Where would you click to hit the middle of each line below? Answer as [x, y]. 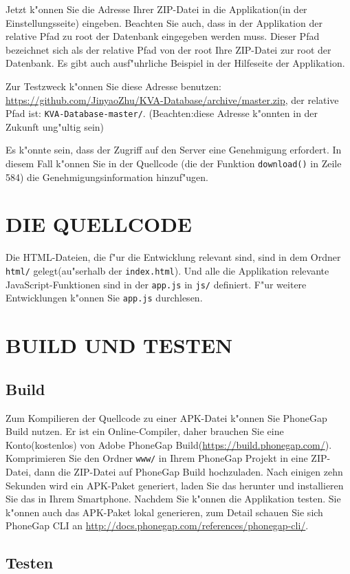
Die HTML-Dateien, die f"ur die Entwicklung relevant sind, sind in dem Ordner [173, 257]
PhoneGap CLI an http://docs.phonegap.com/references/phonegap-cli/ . [157, 525]
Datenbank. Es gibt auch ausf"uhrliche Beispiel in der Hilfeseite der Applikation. [175, 63]
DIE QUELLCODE [99, 224]
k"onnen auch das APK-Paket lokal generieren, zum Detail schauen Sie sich [164, 512]
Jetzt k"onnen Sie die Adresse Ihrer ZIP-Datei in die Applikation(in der [156, 9]
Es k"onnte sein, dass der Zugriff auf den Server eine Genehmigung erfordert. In [174, 150]
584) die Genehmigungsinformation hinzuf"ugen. [107, 177]
